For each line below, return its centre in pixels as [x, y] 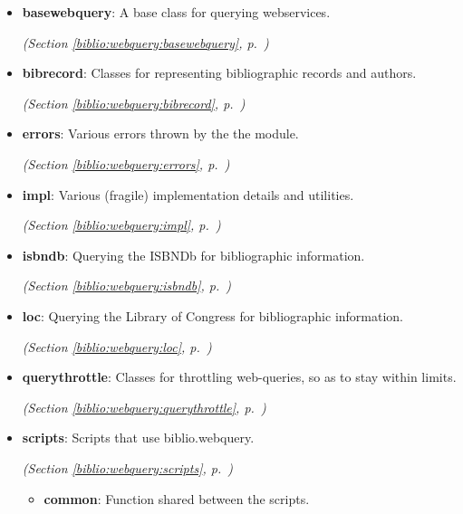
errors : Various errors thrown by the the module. [160, 133]
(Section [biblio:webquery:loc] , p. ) [117, 346]
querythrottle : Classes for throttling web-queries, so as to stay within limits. [239, 377]
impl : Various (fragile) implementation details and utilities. [188, 194]
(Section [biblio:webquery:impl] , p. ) [121, 225]
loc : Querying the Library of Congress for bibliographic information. [213, 315]
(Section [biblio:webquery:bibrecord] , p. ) [134, 103]
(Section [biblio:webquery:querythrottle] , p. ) [144, 407]
